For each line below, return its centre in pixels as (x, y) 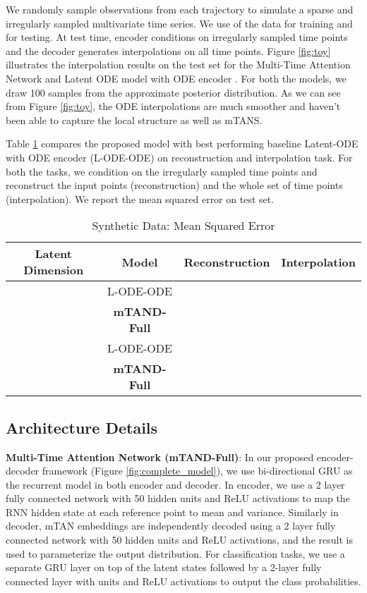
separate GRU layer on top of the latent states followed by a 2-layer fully (164, 567)
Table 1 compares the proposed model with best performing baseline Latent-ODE (182, 143)
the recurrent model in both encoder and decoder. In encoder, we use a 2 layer (175, 484)
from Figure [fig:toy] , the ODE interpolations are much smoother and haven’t (173, 106)
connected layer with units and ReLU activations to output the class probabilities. (183, 581)
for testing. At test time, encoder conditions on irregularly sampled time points (177, 37)
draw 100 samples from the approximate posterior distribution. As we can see (173, 92)
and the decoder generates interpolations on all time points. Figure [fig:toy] (168, 50)
